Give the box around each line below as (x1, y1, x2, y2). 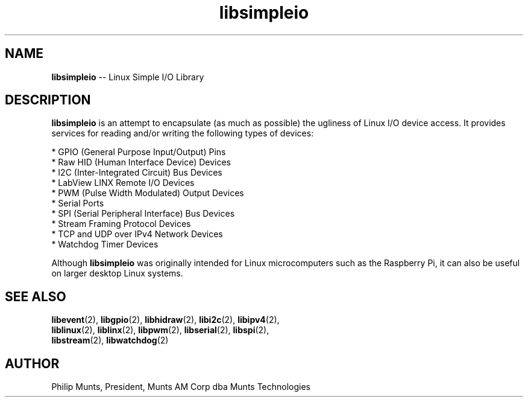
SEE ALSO (5, 289, 66, 304)
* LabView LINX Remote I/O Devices (51, 177, 195, 188)
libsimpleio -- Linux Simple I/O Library (51, 71, 204, 82)
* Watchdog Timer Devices (51, 239, 159, 250)
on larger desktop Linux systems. (51, 268, 183, 279)
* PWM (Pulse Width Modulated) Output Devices (51, 188, 244, 199)
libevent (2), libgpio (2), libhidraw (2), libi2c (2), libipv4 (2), (51, 314, 280, 325)
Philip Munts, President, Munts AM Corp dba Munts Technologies (51, 381, 311, 392)
